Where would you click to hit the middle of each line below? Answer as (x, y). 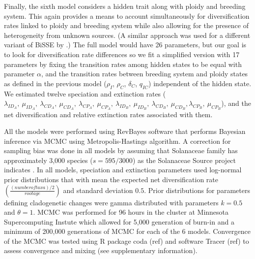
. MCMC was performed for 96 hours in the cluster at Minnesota (131, 212)
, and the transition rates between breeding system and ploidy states (144, 74)
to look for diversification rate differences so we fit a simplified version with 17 (122, 54)
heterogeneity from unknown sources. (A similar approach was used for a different (127, 35)
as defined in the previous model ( (55, 83)
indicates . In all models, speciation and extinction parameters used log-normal (123, 170)
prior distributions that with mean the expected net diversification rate (111, 179)
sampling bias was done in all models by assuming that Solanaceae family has (121, 150)
